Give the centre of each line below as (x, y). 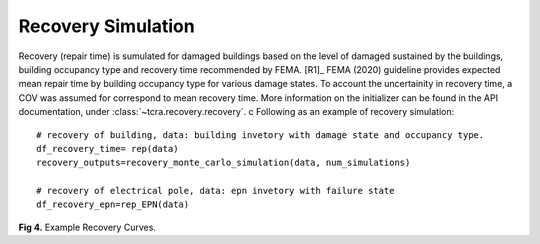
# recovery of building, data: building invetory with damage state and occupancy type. (260, 134)
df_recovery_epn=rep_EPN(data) (113, 204)
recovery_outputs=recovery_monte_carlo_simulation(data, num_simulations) (223, 163)
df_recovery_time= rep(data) (107, 148)
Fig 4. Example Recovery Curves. (87, 227)
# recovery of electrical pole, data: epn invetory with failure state (215, 191)
